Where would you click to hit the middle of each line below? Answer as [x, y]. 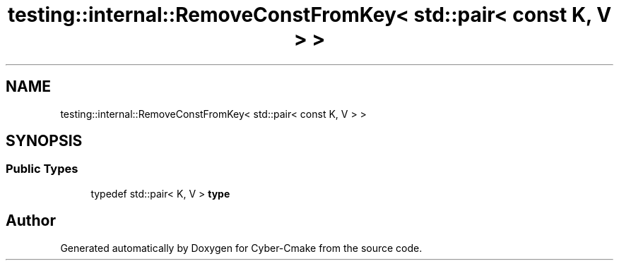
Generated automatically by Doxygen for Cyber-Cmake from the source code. [241, 248]
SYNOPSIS [44, 141]
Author [31, 221]
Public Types [42, 169]
